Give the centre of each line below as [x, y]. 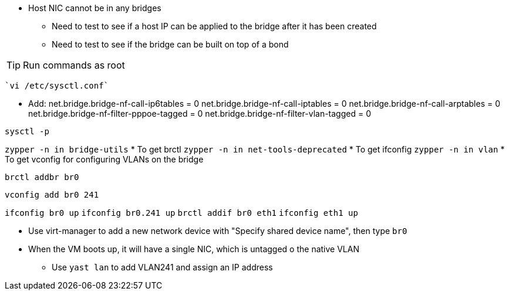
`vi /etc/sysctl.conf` [57, 86]
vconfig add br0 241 [52, 195]
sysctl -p [27, 131]
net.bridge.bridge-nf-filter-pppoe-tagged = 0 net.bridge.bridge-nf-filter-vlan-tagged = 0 [200, 113]
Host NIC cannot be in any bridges [95, 8]
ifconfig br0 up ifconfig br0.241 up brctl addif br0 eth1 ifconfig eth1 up [181, 213]
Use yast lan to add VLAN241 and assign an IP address [162, 267]
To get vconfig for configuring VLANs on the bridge [104, 159]
